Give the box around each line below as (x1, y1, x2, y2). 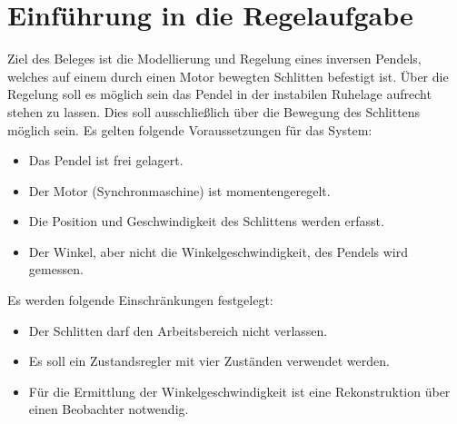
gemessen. (28, 260, 84, 279)
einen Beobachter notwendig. (28, 399, 189, 419)
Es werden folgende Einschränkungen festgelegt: (7, 291, 273, 310)
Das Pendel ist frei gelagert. (28, 151, 184, 170)
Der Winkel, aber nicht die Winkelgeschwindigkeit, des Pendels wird (28, 242, 409, 261)
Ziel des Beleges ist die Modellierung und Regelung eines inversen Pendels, (7, 49, 422, 68)
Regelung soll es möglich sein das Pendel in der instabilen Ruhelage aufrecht (7, 84, 432, 104)
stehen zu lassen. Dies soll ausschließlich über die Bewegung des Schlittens (7, 102, 421, 121)
